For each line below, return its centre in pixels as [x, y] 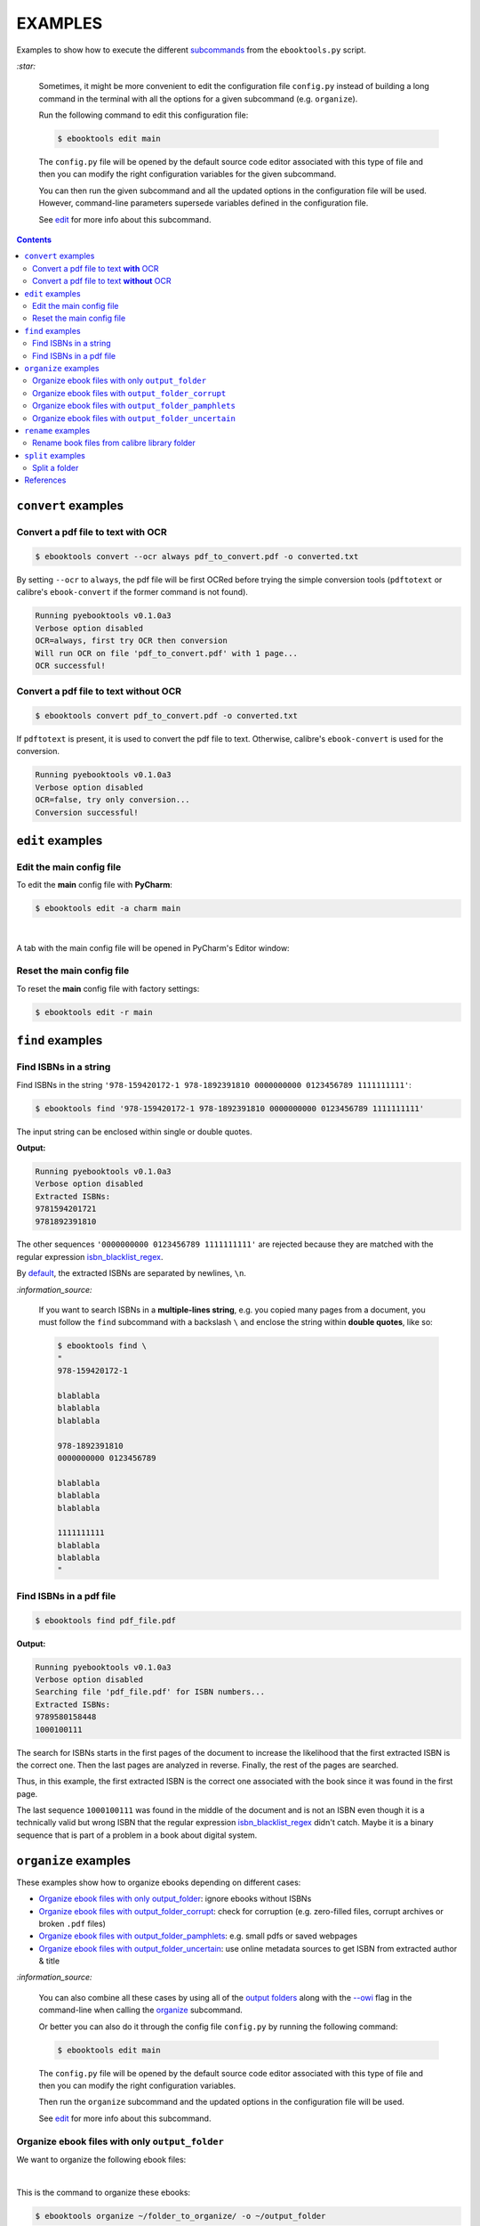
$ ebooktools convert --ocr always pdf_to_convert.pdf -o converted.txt [197, 557]
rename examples [57, 430]
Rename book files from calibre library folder [114, 443]
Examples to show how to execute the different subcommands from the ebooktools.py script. [191, 50]
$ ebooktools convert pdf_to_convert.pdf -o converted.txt [166, 716]
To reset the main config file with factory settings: [108, 988]
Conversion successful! [87, 812]
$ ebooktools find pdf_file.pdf [106, 1620]
